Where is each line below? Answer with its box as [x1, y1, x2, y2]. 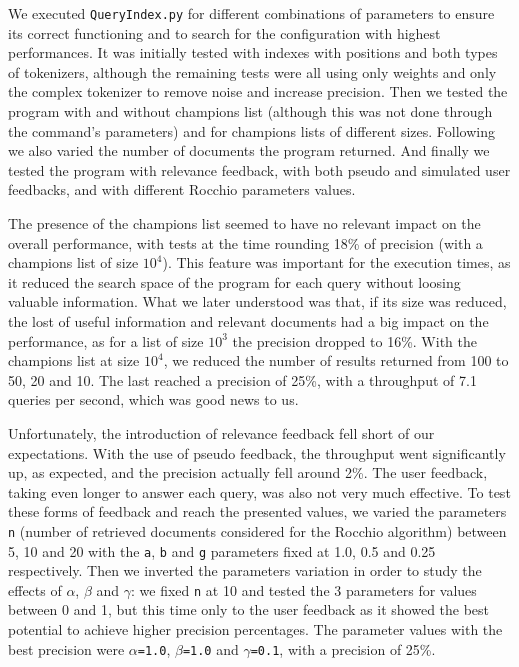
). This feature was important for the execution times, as [162, 252, 511, 273]
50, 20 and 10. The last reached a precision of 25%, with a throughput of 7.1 [8, 369, 477, 390]
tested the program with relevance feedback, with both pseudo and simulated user [8, 159, 511, 180]
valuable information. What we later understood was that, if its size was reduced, [8, 291, 507, 312]
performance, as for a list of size [8, 330, 204, 351]
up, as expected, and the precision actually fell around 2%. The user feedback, [8, 462, 488, 483]
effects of [8, 579, 62, 600]
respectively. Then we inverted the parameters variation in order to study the [8, 560, 482, 581]
